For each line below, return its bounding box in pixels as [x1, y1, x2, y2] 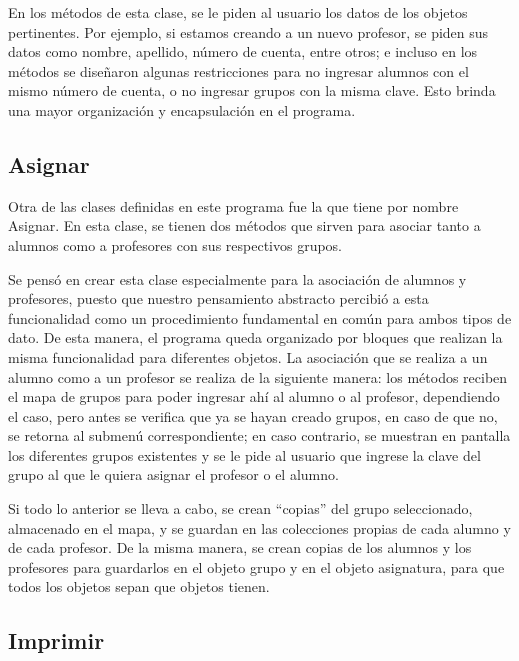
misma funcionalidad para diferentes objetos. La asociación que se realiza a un [8, 346, 488, 367]
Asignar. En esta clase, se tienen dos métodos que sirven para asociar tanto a [8, 215, 481, 236]
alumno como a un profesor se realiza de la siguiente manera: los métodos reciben [8, 366, 508, 387]
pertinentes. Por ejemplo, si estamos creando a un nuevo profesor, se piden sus [8, 21, 489, 42]
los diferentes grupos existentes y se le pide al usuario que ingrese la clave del [8, 444, 481, 465]
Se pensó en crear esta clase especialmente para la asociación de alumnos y [8, 268, 467, 289]
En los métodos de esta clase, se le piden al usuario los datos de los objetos [8, 2, 468, 22]
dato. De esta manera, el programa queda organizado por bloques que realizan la [8, 327, 503, 348]
